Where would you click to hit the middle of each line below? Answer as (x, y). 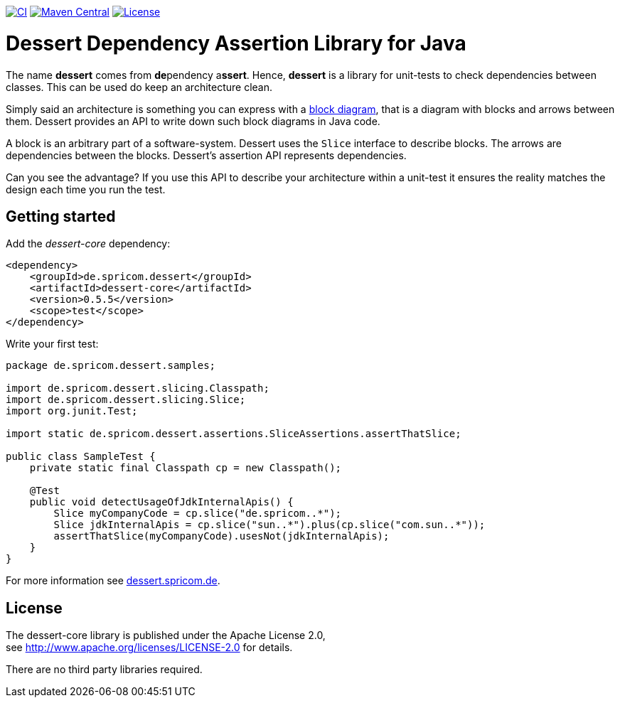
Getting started (61, 216)
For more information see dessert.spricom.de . (113, 581)
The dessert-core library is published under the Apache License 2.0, (166, 635)
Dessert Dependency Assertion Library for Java (236, 43)
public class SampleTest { (81, 457)
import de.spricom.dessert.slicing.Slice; (126, 400)
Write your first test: (52, 344)
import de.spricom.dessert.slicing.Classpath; (138, 388)
